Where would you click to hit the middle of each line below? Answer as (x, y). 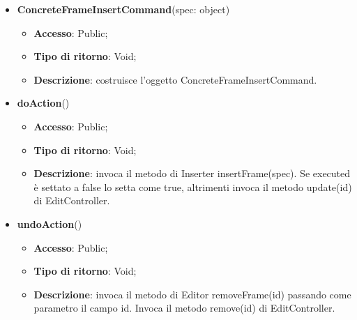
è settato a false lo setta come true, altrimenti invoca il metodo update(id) (193, 186)
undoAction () (50, 223)
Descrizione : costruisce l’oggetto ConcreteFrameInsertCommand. (175, 79)
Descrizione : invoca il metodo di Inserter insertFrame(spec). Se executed (192, 173)
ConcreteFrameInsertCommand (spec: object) (123, 9)
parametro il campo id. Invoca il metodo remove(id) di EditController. (184, 308)
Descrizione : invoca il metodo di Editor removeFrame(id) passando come (192, 294)
